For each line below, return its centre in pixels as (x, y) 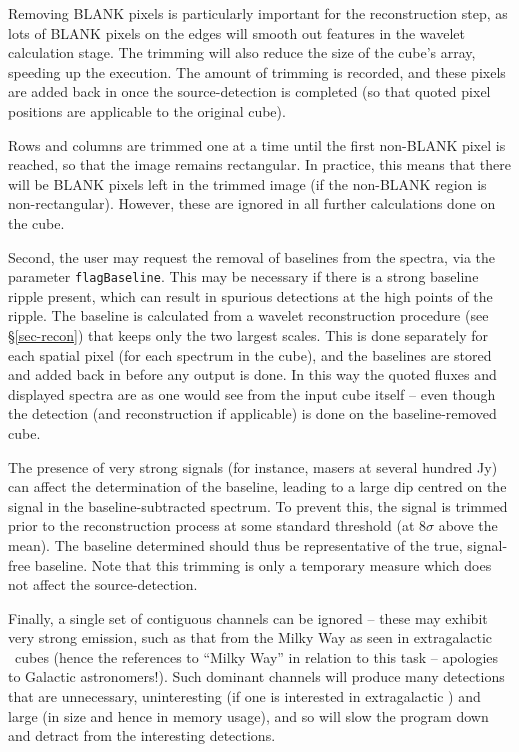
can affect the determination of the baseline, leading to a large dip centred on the (257, 486)
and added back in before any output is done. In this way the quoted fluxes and (252, 374)
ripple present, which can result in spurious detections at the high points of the (250, 295)
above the (468, 525)
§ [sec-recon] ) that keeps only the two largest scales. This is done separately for (248, 334)
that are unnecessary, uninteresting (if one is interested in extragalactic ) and (244, 696)
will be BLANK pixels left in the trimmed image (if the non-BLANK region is (247, 183)
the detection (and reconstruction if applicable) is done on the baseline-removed (252, 413)
